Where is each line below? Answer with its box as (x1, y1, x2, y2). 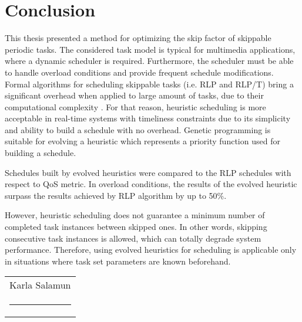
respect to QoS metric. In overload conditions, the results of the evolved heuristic (5, 178, 297, 190)
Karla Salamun (9, 278, 71, 292)
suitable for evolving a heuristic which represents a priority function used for (5, 135, 280, 147)
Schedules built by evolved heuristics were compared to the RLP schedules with (5, 166, 291, 178)
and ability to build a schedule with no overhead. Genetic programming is (5, 123, 271, 135)
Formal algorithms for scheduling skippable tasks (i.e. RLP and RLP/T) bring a (5, 77, 294, 90)
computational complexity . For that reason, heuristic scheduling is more (5, 100, 266, 113)
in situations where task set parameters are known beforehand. (5, 255, 231, 267)
